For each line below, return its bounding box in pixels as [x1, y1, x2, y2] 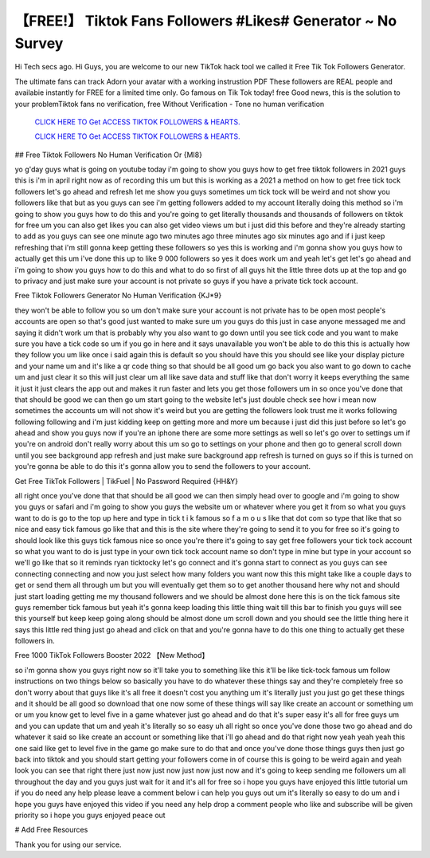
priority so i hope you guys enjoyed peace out [14, 810, 166, 820]
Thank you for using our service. [14, 840, 122, 849]
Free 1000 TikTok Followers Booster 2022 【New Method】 [14, 651, 209, 660]
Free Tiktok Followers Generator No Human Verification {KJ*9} [14, 291, 222, 301]
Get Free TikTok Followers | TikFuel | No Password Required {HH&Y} [14, 476, 239, 486]
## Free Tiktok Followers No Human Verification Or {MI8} [14, 150, 203, 159]
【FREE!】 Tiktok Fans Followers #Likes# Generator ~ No [14, 12, 397, 30]
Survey [14, 34, 64, 52]
